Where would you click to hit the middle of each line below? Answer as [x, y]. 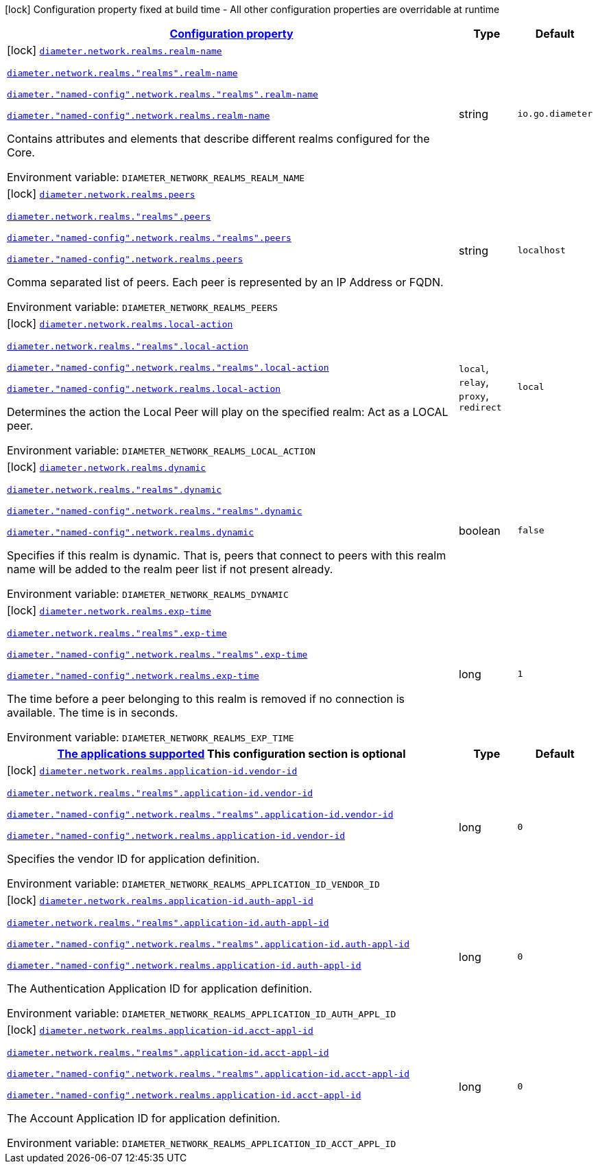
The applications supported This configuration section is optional [231, 754]
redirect [480, 407]
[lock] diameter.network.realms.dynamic [107, 467]
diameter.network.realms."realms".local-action [128, 346]
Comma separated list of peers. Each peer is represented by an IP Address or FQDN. [225, 282]
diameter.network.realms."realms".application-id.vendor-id [160, 793]
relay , [474, 382]
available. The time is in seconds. [93, 713]
